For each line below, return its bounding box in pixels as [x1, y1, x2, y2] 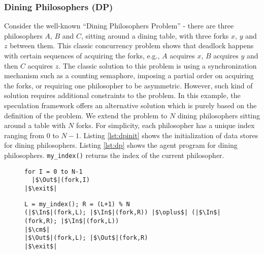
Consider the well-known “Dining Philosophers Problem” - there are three [4, 20, 234, 31]
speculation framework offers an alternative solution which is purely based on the [4, 100, 257, 110]
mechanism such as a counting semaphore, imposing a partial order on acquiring [4, 70, 254, 81]
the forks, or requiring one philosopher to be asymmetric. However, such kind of [4, 80, 253, 90]
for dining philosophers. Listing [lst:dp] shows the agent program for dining [4, 140, 238, 150]
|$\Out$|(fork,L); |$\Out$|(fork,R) [24, 234, 148, 242]
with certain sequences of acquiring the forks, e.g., [4, 50, 160, 60]
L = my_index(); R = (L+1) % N [24, 200, 130, 208]
